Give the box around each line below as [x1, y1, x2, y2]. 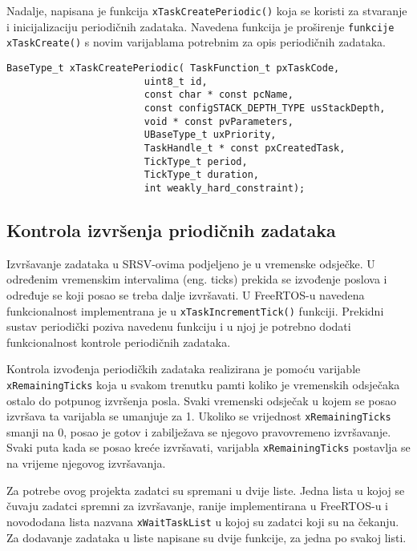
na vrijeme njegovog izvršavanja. [6, 455, 166, 472]
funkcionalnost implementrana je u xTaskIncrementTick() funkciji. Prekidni [6, 302, 384, 319]
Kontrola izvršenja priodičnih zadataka [6, 217, 336, 242]
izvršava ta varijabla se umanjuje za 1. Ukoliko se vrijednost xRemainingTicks [6, 408, 391, 424]
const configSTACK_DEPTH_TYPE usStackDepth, [144, 102, 386, 114]
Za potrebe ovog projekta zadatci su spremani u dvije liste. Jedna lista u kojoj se [6, 481, 405, 498]
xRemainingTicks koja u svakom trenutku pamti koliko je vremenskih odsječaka [6, 376, 400, 392]
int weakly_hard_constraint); [144, 182, 306, 194]
